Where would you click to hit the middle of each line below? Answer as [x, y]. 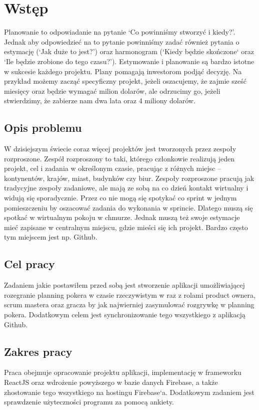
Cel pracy [29, 264]
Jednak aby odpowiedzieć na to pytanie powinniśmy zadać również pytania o [122, 41]
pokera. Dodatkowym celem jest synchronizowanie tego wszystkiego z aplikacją [125, 314]
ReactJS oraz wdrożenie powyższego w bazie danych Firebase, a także [111, 382]
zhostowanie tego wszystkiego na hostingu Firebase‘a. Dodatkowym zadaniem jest [129, 392]
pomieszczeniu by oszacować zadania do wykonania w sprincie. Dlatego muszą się [128, 207]
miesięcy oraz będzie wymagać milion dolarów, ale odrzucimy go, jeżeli [112, 90]
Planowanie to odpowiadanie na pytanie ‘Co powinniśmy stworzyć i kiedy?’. [120, 32]
